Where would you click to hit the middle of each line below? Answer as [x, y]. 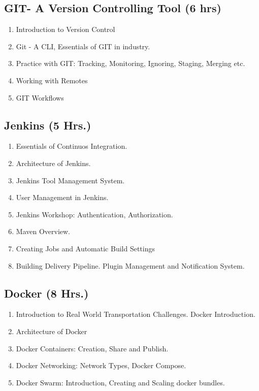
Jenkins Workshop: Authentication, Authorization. [94, 214]
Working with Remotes [52, 80]
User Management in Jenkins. [62, 197]
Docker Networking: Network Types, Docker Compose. [101, 365]
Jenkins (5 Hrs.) [48, 125]
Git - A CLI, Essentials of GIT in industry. [83, 46]
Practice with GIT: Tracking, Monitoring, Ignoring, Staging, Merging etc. [131, 63]
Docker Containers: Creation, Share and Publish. [92, 348]
